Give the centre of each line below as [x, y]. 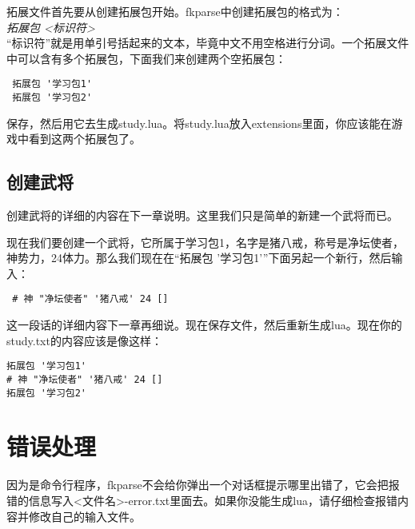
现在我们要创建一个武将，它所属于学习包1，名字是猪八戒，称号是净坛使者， [205, 242]
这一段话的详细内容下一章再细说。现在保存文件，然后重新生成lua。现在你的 [204, 325]
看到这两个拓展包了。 [84, 139]
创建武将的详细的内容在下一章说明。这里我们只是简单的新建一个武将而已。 [202, 215]
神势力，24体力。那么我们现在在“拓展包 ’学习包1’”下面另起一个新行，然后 [199, 258]
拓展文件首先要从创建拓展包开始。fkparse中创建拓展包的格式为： [175, 11]
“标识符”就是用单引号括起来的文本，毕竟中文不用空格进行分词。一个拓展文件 [208, 43]
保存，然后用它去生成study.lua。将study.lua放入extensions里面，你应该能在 [199, 123]
